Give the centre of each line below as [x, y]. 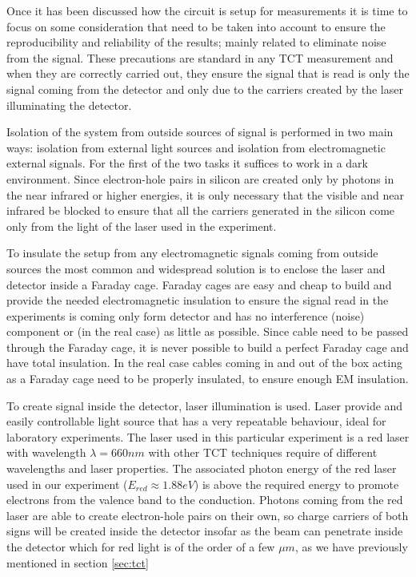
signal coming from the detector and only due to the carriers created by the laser [205, 89]
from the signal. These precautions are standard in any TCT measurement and [200, 57]
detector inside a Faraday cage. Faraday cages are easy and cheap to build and [199, 284]
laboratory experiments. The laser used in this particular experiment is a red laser [208, 436]
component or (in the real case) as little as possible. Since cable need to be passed [208, 331]
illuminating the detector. [69, 105]
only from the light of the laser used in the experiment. [142, 226]
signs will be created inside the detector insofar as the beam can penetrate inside [205, 531]
